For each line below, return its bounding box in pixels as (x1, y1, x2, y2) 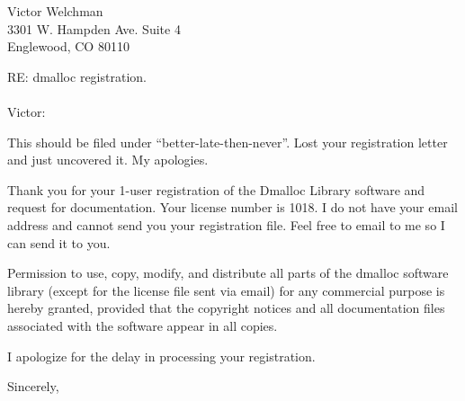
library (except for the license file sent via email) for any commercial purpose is (7, 281, 445, 299)
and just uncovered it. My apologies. (7, 150, 209, 169)
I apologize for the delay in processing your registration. (7, 346, 316, 365)
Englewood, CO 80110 (7, 37, 130, 56)
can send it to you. (7, 233, 111, 252)
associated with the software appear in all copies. (7, 316, 278, 334)
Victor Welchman (7, 2, 103, 20)
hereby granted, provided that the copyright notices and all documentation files (7, 299, 445, 317)
